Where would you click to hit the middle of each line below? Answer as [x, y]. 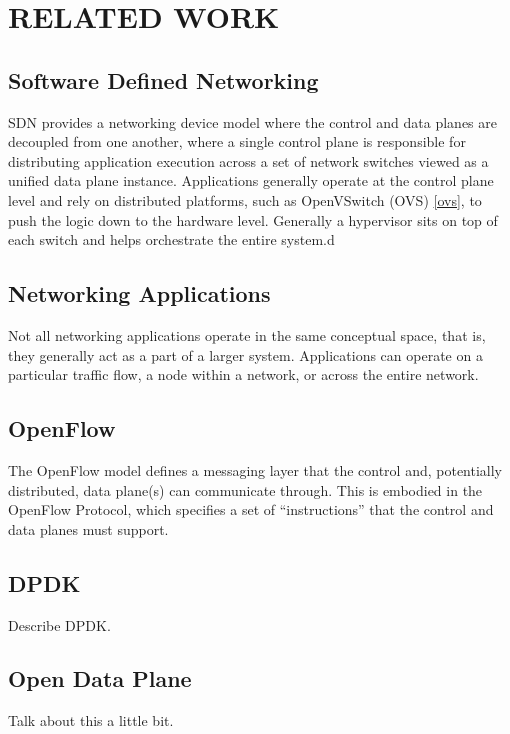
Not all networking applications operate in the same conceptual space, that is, [247, 334]
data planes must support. [88, 528]
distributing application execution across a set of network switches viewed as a [248, 160]
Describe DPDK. [59, 624]
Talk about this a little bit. [91, 720]
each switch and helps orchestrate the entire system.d [171, 239]
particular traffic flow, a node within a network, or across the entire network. [243, 374]
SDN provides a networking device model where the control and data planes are [252, 121]
